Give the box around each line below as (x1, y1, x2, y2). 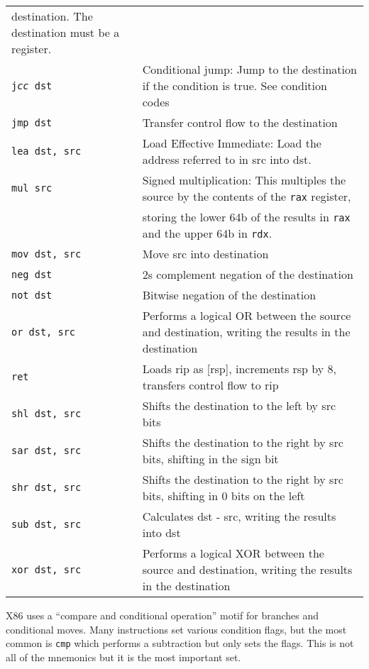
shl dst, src (11, 408, 82, 419)
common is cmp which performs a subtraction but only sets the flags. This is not (6, 636, 354, 651)
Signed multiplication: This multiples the (142, 172, 346, 188)
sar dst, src (11, 445, 82, 456)
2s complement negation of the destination (142, 266, 353, 282)
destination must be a (11, 24, 120, 40)
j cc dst (11, 79, 53, 92)
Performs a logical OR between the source (142, 307, 351, 324)
